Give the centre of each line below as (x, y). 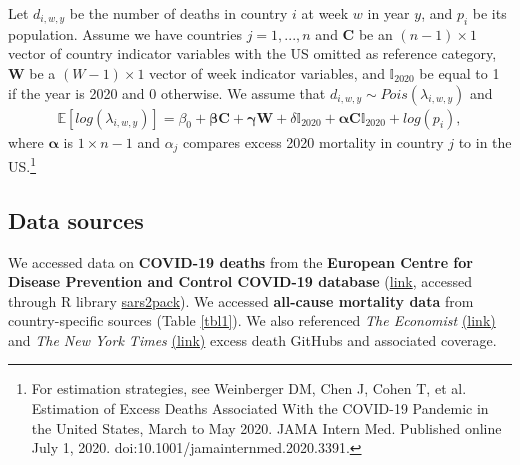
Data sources (76, 219)
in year (388, 13)
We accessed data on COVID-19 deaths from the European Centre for (240, 261)
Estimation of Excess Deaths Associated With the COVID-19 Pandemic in (260, 408)
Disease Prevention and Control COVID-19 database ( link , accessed (240, 281)
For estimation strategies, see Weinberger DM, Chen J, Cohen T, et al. (249, 388)
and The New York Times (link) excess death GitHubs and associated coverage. (252, 339)
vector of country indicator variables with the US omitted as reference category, (252, 53)
